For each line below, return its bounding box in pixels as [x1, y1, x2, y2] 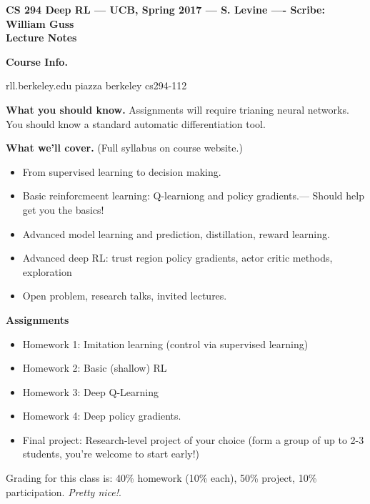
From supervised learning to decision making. [22, 164, 221, 179]
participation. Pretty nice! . [6, 484, 121, 499]
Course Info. [6, 54, 68, 69]
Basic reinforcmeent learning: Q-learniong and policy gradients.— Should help [22, 188, 364, 203]
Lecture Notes [6, 30, 77, 45]
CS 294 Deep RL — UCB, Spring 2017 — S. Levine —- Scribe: [6, 2, 325, 16]
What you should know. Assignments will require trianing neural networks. [6, 102, 349, 117]
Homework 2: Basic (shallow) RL [22, 360, 167, 375]
